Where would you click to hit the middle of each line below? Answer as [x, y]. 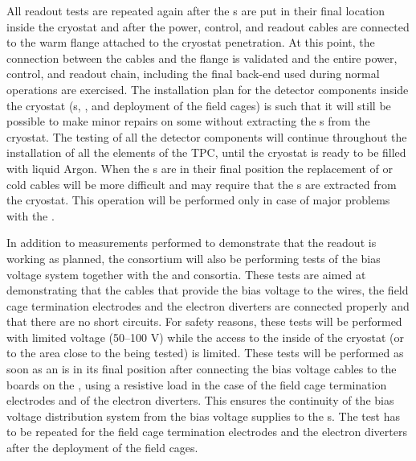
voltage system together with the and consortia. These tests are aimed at [186, 274]
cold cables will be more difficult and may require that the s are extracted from [202, 184]
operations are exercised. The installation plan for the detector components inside [208, 89]
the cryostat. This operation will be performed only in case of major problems [198, 200]
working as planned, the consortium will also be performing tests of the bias [194, 258]
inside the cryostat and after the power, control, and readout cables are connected [208, 26]
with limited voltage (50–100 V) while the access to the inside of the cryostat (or [205, 337]
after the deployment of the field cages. [102, 448]
